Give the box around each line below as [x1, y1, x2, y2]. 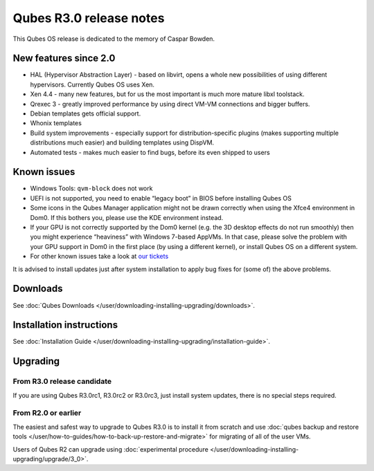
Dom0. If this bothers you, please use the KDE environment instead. [30, 213, 224, 221]
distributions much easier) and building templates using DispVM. [30, 138, 215, 147]
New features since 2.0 [12, 53, 116, 64]
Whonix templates [30, 119, 82, 127]
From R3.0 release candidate [12, 377, 112, 387]
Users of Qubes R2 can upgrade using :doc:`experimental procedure [12, 445, 209, 453]
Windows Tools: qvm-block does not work [30, 184, 153, 193]
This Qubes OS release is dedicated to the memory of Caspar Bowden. [12, 35, 215, 43]
